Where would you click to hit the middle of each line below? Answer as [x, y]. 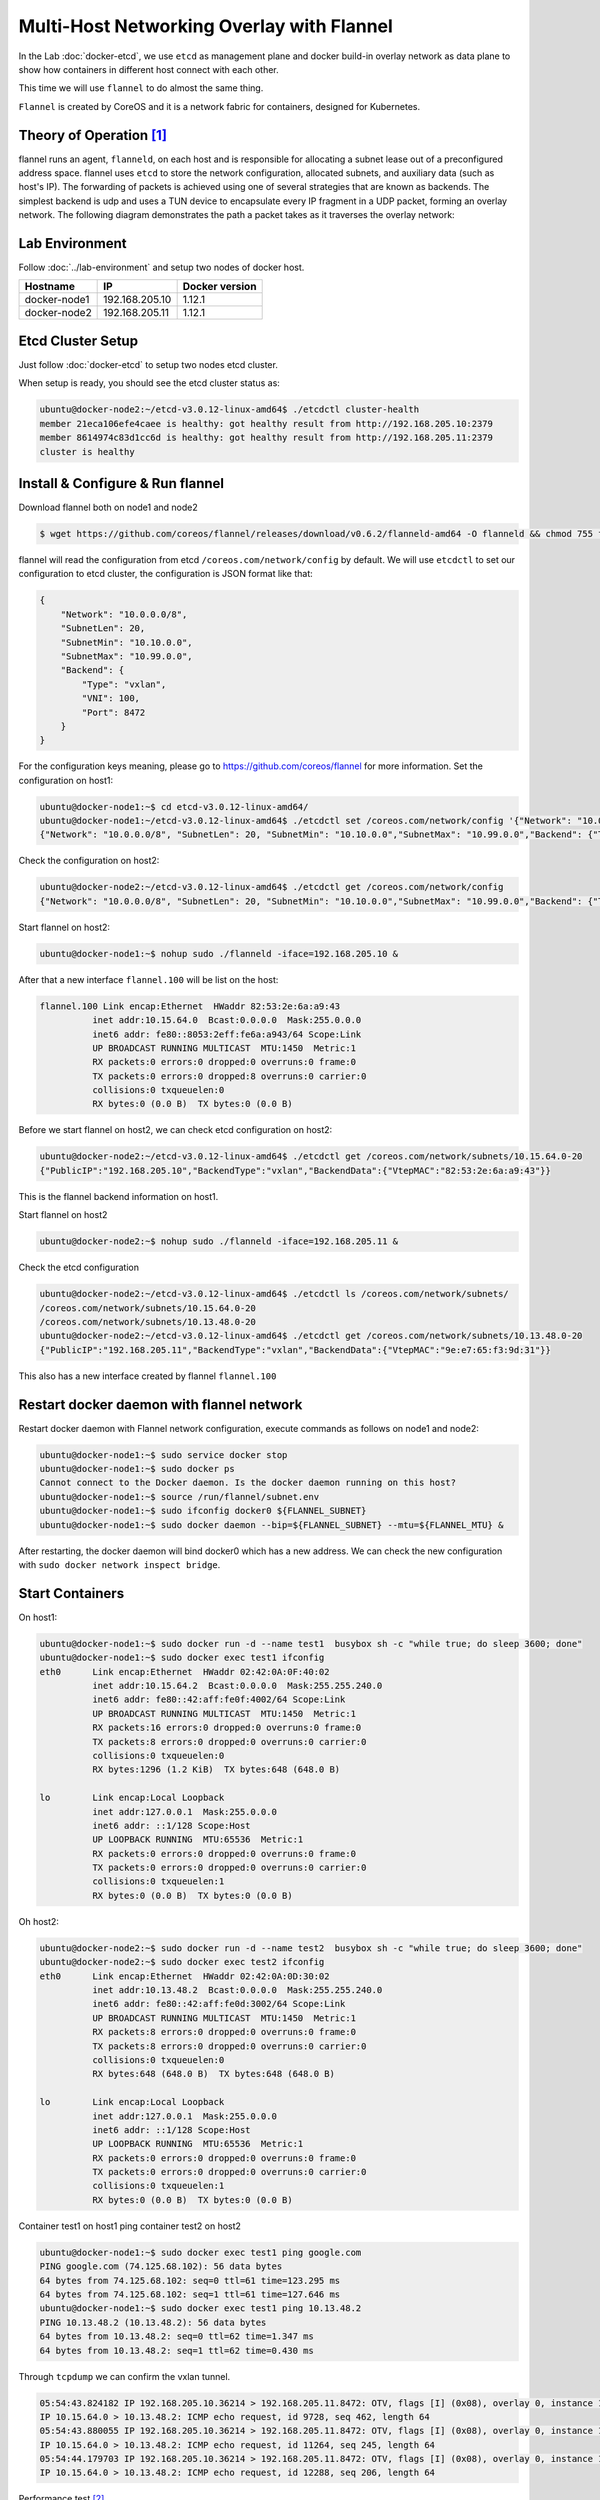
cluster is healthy [87, 451]
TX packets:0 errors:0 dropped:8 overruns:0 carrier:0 [229, 1076]
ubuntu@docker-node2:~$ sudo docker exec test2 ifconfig [182, 1962]
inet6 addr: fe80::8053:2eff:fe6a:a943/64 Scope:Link [226, 1034]
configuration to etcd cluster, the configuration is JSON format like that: [166, 574]
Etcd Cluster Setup [78, 340]
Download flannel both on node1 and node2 [108, 507]
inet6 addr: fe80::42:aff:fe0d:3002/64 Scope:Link [218, 2004]
